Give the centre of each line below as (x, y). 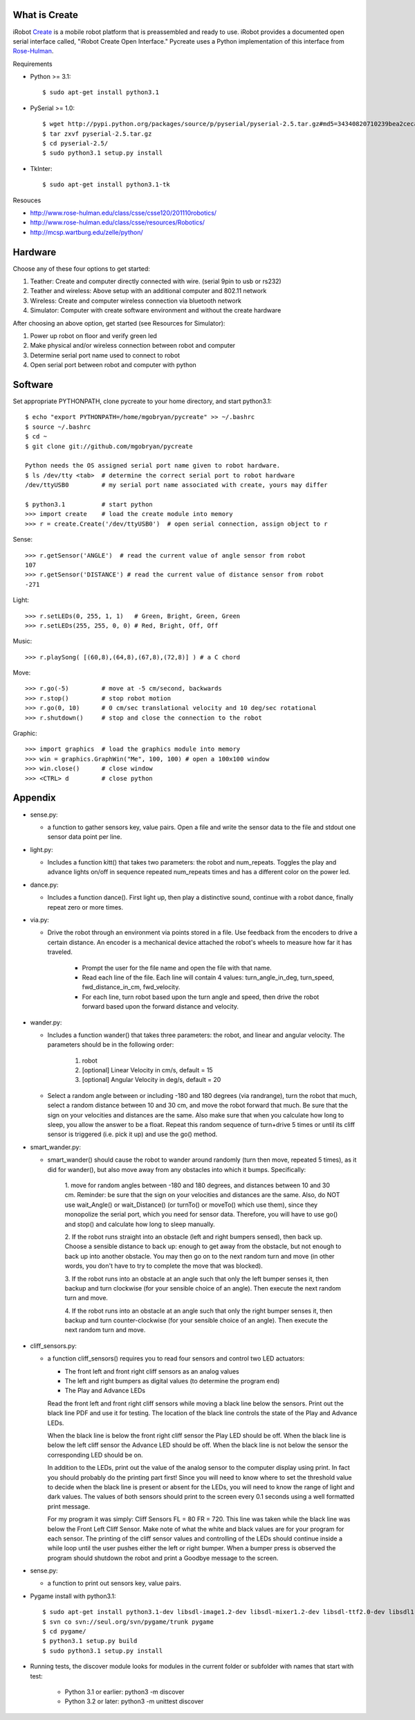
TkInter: (41, 168)
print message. (69, 1506)
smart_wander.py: (55, 1147)
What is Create (46, 15)
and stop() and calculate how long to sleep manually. (140, 1224)
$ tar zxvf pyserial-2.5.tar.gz (97, 134)
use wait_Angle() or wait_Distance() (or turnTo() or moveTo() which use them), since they (191, 1205)
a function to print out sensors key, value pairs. (114, 1584)
